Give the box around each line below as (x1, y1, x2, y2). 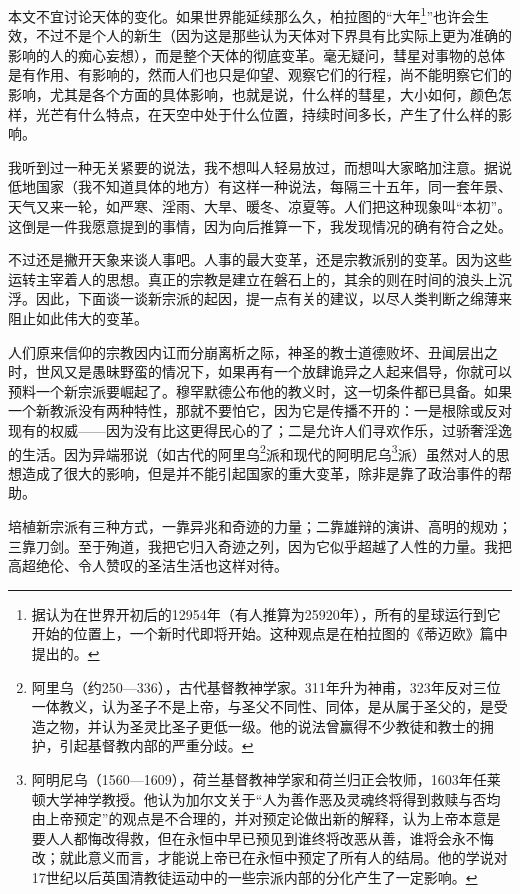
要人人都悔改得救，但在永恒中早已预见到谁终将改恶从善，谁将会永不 (31, 827, 480, 848)
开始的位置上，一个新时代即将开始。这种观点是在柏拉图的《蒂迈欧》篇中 (31, 623, 508, 644)
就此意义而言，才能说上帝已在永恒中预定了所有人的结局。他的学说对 (59, 847, 508, 868)
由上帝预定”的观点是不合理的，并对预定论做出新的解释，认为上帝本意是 (31, 808, 501, 829)
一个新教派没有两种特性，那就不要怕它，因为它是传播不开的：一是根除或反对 (8, 400, 512, 421)
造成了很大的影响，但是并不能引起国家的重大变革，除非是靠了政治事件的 (21, 462, 498, 483)
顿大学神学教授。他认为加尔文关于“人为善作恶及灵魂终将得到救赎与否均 (31, 788, 501, 809)
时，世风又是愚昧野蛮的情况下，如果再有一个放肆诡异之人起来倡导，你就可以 (8, 361, 512, 382)
